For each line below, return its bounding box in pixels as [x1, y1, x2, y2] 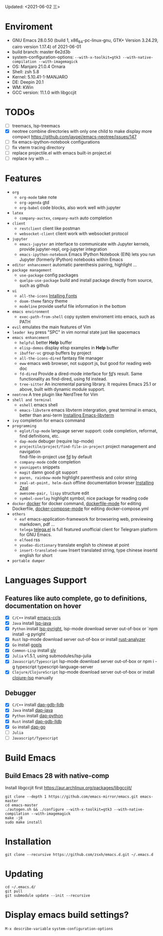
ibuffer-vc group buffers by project [19, 350, 91, 356]
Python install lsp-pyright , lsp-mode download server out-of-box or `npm [12, 626, 158, 632]
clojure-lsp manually [12, 675, 54, 681]
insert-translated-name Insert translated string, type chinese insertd [19, 547, 158, 553]
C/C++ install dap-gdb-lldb [12, 702, 64, 708]
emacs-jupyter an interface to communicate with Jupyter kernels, [19, 241, 150, 247]
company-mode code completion [19, 459, 81, 465]
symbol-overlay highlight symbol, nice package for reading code [19, 495, 148, 501]
